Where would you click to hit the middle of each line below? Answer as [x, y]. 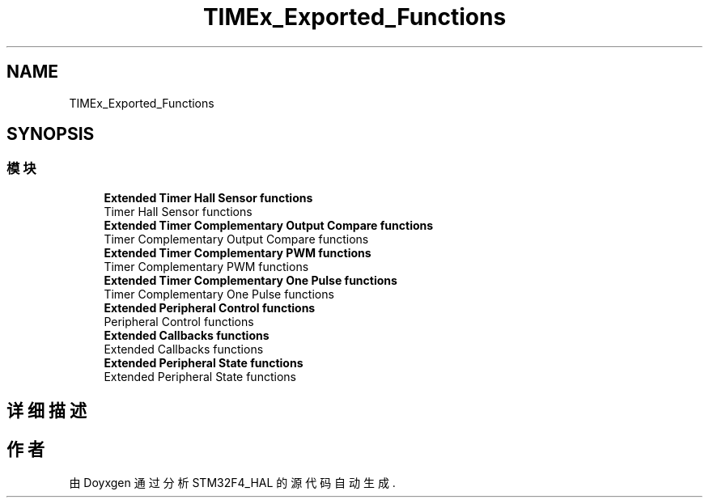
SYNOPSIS [51, 134]
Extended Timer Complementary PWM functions [238, 252]
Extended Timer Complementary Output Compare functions [269, 225]
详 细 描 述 [47, 411]
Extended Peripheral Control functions [210, 307]
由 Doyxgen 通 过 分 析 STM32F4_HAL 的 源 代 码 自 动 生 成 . [232, 483]
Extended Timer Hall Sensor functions [208, 197]
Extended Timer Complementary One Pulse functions [250, 280]
